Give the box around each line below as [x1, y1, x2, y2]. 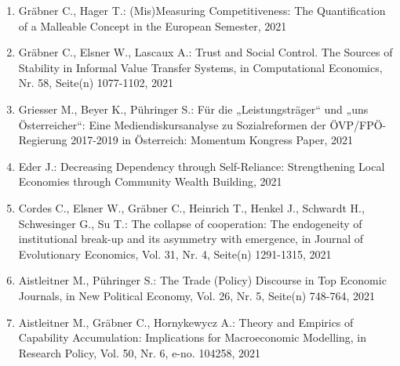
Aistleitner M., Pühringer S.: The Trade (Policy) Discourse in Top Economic [18, 272, 387, 288]
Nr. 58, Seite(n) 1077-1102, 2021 [18, 74, 174, 91]
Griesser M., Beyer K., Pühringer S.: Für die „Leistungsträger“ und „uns [18, 100, 369, 117]
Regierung [18, 132, 67, 148]
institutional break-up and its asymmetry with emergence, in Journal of [18, 230, 364, 247]
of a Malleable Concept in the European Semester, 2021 [18, 17, 287, 34]
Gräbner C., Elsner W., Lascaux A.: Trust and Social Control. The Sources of [18, 44, 393, 60]
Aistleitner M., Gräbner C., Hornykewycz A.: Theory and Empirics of [18, 313, 354, 330]
